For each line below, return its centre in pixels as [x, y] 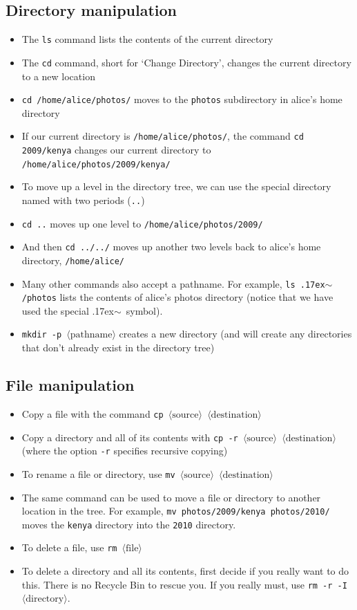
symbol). [144, 310]
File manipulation [70, 385]
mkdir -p [42, 335]
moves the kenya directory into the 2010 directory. [129, 524]
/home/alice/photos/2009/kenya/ [96, 164]
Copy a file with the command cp [93, 413]
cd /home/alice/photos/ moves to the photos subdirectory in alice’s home [182, 99]
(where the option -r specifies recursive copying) [125, 451]
